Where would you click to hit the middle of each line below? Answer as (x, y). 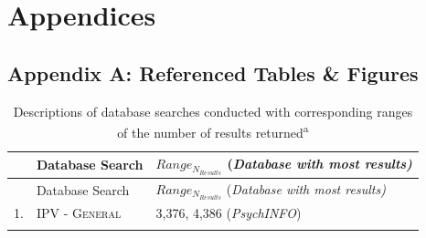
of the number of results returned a (213, 131)
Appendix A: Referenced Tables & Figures (213, 72)
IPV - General (79, 213)
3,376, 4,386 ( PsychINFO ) (229, 213)
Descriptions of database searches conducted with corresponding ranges (213, 111)
